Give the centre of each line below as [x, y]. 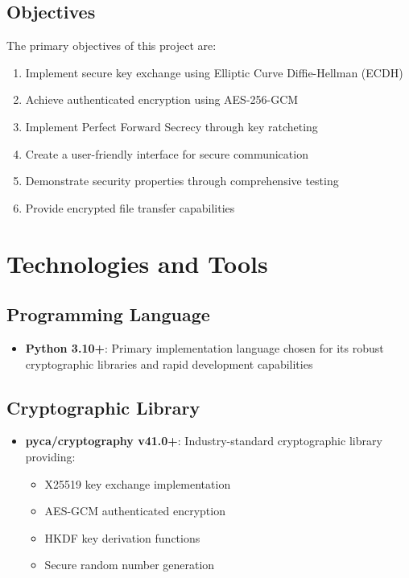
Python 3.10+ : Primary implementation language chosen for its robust [204, 347]
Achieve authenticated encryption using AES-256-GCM [162, 99]
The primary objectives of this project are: [112, 45]
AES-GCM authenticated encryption [135, 511]
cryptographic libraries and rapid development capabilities [169, 363]
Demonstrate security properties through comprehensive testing [182, 181]
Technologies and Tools [137, 263]
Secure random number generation [130, 565]
